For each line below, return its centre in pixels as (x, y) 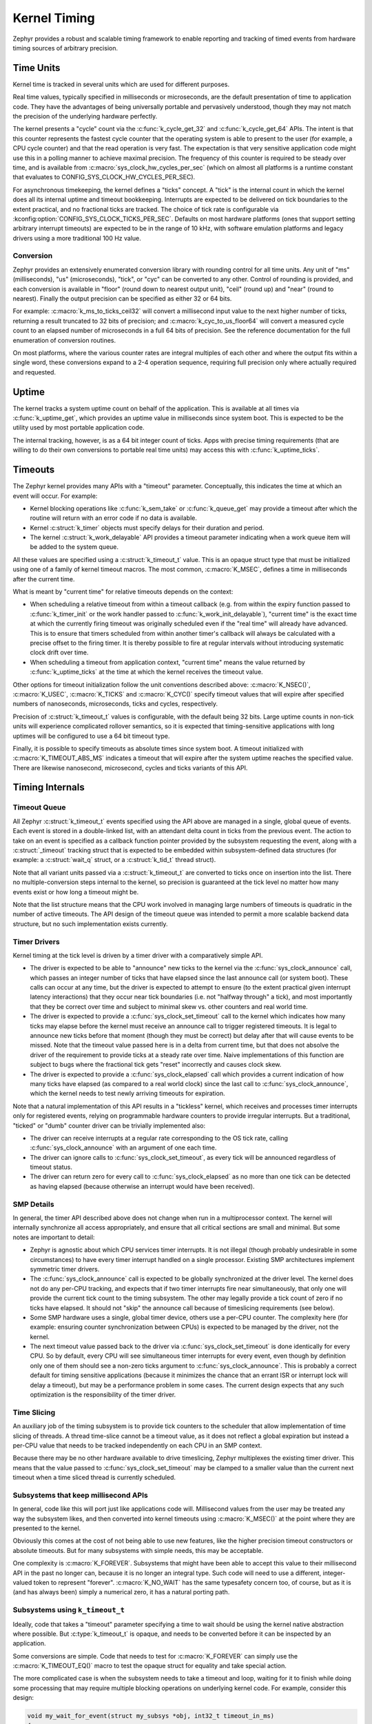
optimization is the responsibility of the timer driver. (103, 1395)
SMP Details (33, 1204)
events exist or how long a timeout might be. (76, 892)
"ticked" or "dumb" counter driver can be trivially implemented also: (109, 1125)
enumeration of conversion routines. (64, 340)
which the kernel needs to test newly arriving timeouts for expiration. (127, 1094)
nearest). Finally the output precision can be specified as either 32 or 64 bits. (122, 299)
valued (22, 1582)
